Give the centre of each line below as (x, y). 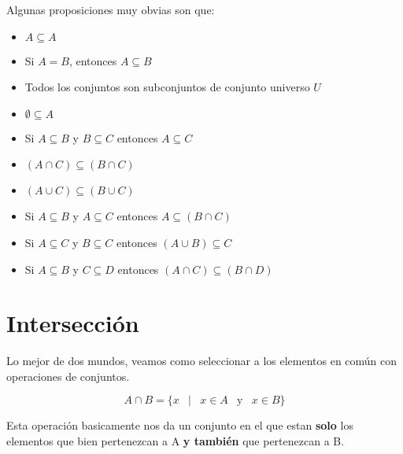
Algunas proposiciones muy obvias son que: (111, 9)
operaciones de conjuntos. (68, 376)
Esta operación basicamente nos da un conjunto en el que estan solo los (180, 425)
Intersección (73, 323)
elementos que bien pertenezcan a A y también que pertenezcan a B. (176, 441)
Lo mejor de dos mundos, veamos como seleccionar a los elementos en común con (202, 361)
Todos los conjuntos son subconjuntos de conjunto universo (167, 87)
